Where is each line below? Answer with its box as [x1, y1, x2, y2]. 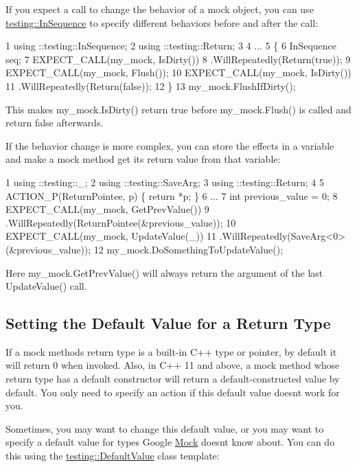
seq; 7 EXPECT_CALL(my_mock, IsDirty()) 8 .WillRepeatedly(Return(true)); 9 [5, 52, 351, 66]
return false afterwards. [5, 115, 104, 130]
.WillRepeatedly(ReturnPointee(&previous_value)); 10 [5, 215, 236, 229]
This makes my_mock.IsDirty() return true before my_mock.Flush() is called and [5, 102, 352, 116]
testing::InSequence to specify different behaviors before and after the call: [5, 15, 319, 30]
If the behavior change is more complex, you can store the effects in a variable [5, 138, 334, 152]
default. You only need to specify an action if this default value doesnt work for [5, 385, 340, 399]
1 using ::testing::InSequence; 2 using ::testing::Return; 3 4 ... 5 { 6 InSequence [5, 38, 337, 53]
